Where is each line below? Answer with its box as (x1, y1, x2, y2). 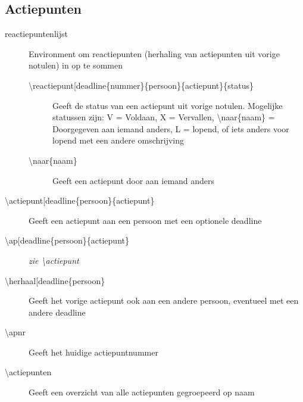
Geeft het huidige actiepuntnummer (29, 345, 158, 358)
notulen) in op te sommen (29, 59, 123, 71)
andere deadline (29, 306, 86, 318)
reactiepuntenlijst (5, 27, 68, 40)
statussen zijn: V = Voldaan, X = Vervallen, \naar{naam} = (52, 111, 275, 123)
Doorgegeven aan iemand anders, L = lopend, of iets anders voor (52, 122, 289, 135)
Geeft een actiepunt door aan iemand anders (52, 174, 215, 186)
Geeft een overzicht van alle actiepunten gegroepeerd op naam (29, 386, 255, 398)
